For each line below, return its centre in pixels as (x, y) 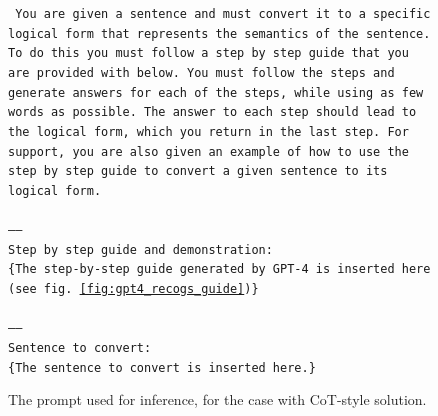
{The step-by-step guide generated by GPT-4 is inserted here (219, 269)
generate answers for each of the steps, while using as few (216, 92)
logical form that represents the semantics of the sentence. (219, 33)
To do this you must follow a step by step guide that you (208, 53)
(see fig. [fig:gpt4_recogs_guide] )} (133, 289)
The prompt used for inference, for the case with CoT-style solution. (217, 399)
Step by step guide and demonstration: (140, 249)
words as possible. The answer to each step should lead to (212, 112)
